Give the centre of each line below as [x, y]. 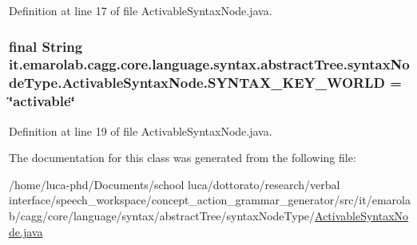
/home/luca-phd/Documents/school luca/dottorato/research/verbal [175, 184]
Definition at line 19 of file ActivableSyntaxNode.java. [141, 130]
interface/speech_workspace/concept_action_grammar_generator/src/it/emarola [210, 200]
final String [46, 46]
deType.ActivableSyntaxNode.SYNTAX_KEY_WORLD [197, 83]
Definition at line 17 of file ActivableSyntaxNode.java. [141, 10]
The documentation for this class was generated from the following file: [183, 158]
